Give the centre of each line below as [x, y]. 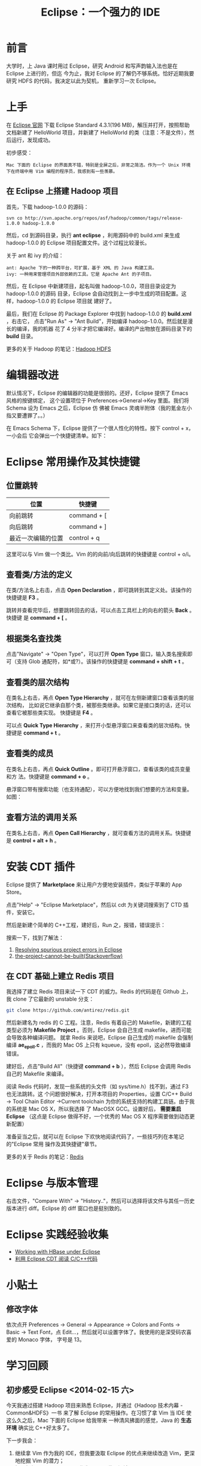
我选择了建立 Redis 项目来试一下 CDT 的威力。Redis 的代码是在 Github [93, 992]
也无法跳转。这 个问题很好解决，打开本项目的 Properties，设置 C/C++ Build [99, 1094]
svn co [14, 218]
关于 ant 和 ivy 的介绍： [35, 255]
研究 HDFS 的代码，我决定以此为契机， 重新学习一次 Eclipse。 [83, 81]
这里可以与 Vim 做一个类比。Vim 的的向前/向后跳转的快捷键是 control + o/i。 [100, 554]
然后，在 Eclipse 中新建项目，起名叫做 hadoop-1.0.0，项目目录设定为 [91, 286]
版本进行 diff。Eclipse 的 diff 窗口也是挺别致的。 [66, 1208]
